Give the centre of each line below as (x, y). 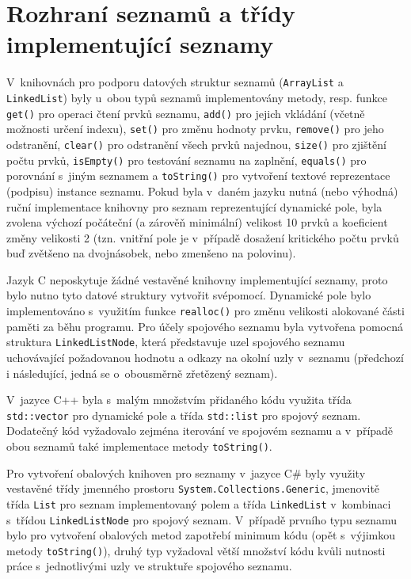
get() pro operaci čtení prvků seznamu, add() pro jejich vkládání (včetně (186, 113)
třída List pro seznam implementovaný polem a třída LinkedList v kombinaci (199, 503)
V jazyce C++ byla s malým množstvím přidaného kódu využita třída (179, 400)
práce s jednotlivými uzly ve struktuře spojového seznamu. (149, 566)
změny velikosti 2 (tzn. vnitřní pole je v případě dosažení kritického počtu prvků (203, 237)
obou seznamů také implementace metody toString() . (139, 446)
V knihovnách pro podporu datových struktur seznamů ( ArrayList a (175, 82)
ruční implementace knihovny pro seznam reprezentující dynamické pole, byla (194, 206)
